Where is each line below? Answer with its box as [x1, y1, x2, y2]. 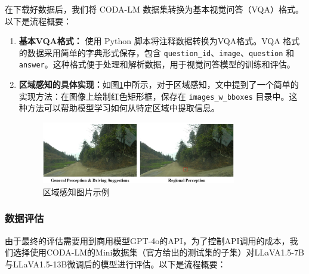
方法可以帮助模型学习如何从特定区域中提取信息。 [27, 101, 220, 114]
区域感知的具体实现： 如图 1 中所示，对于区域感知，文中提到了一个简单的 [18, 78, 299, 91]
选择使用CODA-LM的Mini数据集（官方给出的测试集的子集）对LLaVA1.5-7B [13, 246, 304, 258]
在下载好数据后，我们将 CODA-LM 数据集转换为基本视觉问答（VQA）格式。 [5, 3, 304, 15]
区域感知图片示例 [42, 185, 110, 198]
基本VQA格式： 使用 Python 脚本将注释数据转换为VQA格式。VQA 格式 [18, 35, 300, 47]
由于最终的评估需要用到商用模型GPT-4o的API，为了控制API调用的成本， [5, 234, 290, 247]
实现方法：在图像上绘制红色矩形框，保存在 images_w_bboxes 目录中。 [18, 90, 289, 102]
